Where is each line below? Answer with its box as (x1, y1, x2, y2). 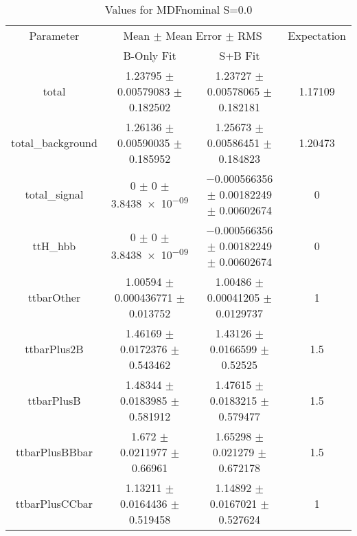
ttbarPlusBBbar (15, 444, 93, 460)
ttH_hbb (32, 238, 76, 254)
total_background (11, 135, 97, 150)
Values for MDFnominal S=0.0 (104, 1, 253, 17)
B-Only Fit (123, 47, 176, 63)
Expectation (288, 27, 346, 43)
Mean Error (165, 27, 222, 43)
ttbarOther (27, 289, 81, 305)
